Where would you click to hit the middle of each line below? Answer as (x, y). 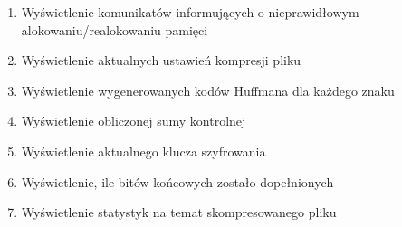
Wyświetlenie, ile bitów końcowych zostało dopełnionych (177, 181)
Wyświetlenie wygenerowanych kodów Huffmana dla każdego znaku (208, 90)
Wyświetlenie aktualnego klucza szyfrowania (144, 151)
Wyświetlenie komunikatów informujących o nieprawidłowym (190, 12)
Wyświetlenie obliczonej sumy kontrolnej (134, 121)
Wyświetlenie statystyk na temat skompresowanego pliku (179, 212)
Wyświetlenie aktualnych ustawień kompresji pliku (161, 60)
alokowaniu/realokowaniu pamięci (115, 29)
